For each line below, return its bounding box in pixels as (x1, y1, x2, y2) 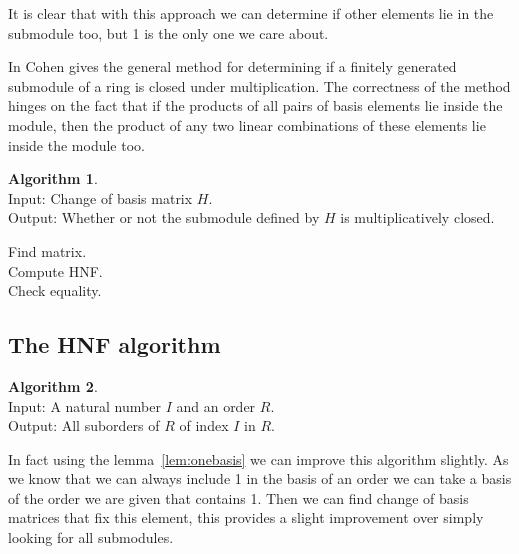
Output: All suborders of (8, 415, 160, 436)
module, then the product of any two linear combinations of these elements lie (8, 114, 486, 135)
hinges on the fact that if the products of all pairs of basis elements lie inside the (8, 95, 503, 116)
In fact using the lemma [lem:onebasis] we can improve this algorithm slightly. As (8, 448, 509, 469)
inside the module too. (8, 134, 145, 155)
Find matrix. (8, 240, 87, 261)
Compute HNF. (8, 260, 103, 281)
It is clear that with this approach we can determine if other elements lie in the (8, 3, 494, 23)
